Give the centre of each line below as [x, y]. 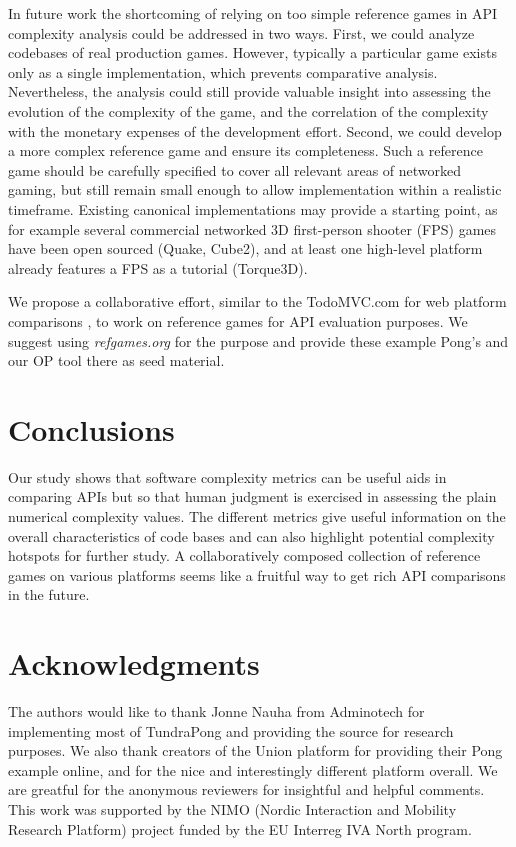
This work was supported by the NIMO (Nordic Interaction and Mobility [232, 809]
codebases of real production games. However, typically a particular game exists [252, 52]
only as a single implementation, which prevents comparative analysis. [223, 71]
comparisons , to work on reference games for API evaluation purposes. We [238, 320]
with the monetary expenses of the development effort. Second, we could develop [255, 130]
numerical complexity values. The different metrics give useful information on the [257, 516]
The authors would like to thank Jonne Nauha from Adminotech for [216, 711]
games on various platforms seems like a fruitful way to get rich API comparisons [257, 574]
